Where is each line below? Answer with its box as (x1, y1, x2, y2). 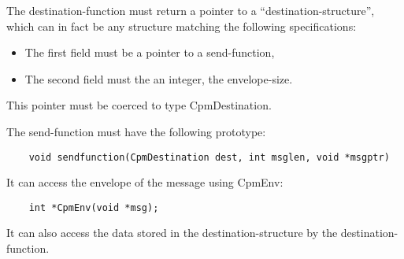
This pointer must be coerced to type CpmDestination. (6, 97, 272, 113)
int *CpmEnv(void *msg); (28, 202, 159, 213)
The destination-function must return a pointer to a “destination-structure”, (6, 2, 375, 18)
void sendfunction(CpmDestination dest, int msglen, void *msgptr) (28, 151, 390, 163)
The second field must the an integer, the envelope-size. (24, 70, 293, 87)
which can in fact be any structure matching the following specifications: (6, 17, 357, 34)
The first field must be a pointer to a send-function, (24, 44, 275, 61)
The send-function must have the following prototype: (6, 123, 266, 139)
